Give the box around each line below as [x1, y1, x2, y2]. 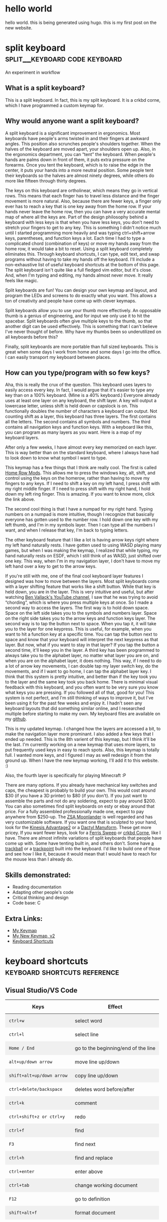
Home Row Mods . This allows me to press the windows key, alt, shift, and [5, 470, 156, 476]
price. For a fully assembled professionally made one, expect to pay [5, 809, 144, 815]
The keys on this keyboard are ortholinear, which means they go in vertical [5, 187, 158, 193]
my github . [5, 716, 27, 722]
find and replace [75, 1154, 113, 1161]
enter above [75, 1168, 103, 1175]
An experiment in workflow [5, 69, 61, 75]
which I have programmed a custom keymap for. [5, 102, 104, 108]
